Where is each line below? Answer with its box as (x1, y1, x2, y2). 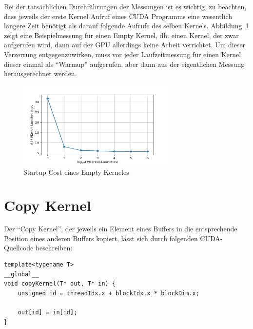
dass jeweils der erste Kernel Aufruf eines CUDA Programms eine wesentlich (4, 11, 233, 21)
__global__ (4, 270, 39, 278)
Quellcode (4, 243, 34, 253)
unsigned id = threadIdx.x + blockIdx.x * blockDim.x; (18, 289, 199, 297)
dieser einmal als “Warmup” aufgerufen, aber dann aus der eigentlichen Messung (4, 59, 245, 69)
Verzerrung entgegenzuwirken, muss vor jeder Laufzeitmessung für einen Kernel (4, 49, 241, 59)
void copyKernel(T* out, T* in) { (4, 280, 116, 288)
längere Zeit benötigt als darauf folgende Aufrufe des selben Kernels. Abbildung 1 (4, 21, 249, 31)
